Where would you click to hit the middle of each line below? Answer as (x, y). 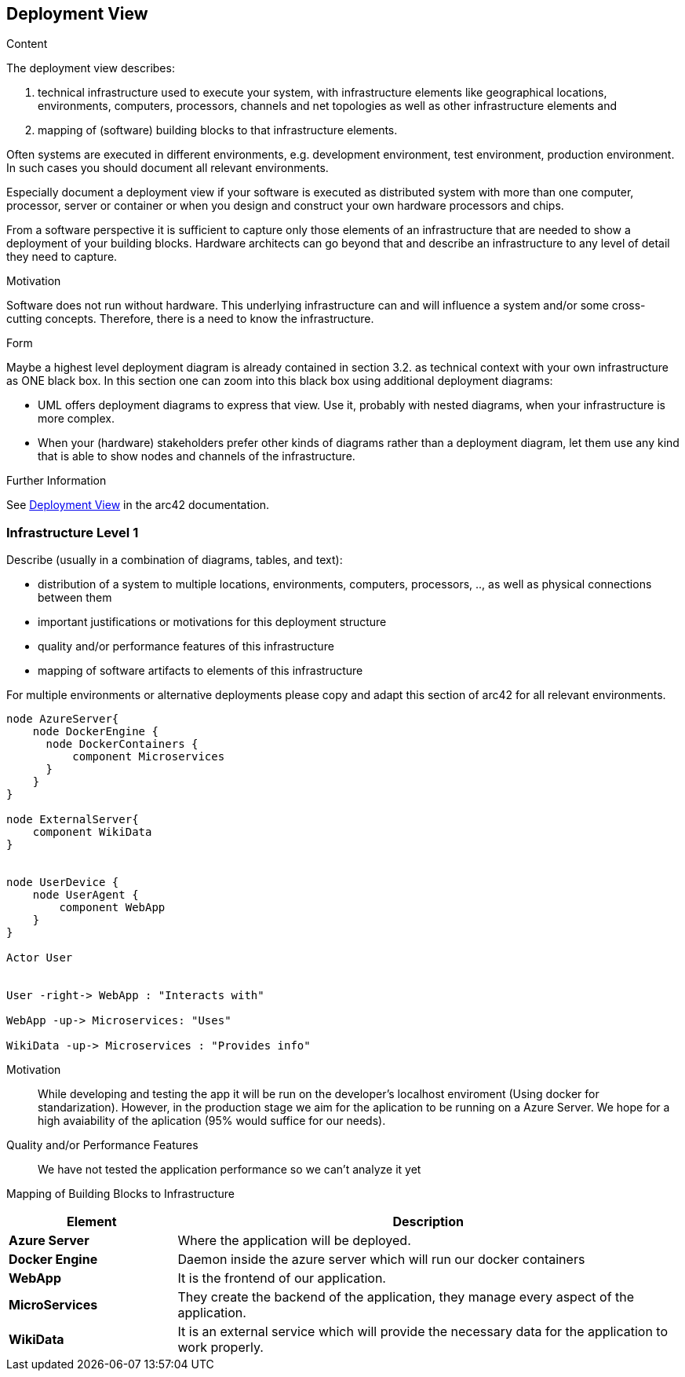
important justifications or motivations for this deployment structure (212, 622)
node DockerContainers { (122, 744)
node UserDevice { (63, 883)
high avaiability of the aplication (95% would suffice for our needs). (212, 1121)
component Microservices (149, 757)
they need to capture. (62, 257)
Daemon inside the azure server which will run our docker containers (381, 1260)
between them (75, 598)
